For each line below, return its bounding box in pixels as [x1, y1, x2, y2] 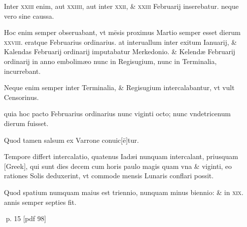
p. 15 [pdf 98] [5, 213, 46, 224]
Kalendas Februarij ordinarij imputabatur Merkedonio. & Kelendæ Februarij [4, 46, 236, 57]
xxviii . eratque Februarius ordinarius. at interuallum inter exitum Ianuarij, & [4, 36, 237, 47]
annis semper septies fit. [4, 196, 76, 207]
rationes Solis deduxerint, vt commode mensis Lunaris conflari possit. [4, 170, 214, 181]
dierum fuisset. [4, 118, 49, 128]
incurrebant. [4, 65, 41, 76]
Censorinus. [4, 92, 39, 102]
